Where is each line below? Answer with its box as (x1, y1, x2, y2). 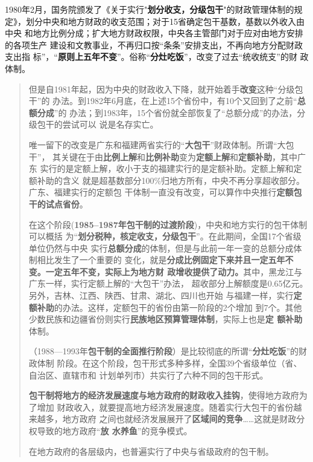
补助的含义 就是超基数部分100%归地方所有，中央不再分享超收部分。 (37, 174, 305, 186)
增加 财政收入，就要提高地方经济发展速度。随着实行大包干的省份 (37, 400, 294, 413)
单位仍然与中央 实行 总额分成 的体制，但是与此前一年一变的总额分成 (28, 241, 294, 254)
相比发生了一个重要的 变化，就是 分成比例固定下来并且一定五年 (37, 253, 285, 266)
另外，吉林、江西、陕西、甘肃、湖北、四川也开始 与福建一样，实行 (28, 289, 294, 302)
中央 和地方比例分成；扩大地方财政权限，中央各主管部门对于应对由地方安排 (5, 27, 303, 39)
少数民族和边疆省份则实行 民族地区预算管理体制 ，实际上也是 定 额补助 (28, 313, 303, 325)
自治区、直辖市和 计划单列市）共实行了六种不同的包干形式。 (28, 368, 268, 381)
